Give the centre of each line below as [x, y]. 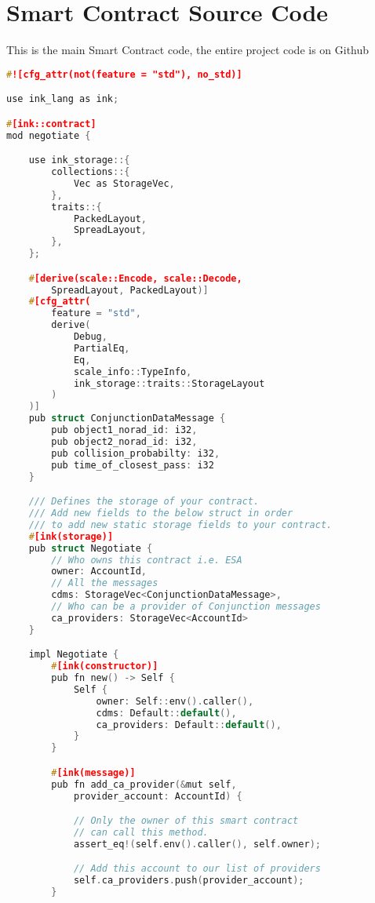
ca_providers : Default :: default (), [189, 725]
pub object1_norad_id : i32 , [124, 430]
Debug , [90, 337]
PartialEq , [102, 348]
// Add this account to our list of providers [197, 869]
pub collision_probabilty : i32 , [136, 453]
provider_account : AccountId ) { [158, 796]
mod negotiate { [49, 135]
